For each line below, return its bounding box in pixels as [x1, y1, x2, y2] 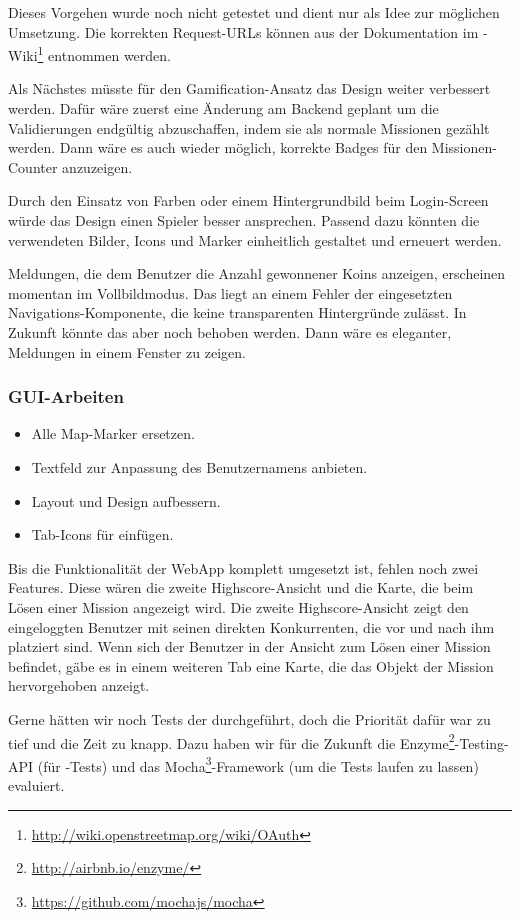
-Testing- [454, 732, 509, 753]
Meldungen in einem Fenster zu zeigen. [8, 341, 246, 362]
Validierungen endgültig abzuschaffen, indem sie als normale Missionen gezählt [8, 117, 490, 138]
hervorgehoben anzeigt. [8, 675, 150, 696]
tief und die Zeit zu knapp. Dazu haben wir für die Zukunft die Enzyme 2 [8, 729, 455, 753]
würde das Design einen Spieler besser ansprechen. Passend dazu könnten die [8, 210, 480, 230]
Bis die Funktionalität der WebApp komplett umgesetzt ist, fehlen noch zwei [8, 557, 479, 578]
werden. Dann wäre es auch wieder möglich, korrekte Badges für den [8, 137, 428, 158]
